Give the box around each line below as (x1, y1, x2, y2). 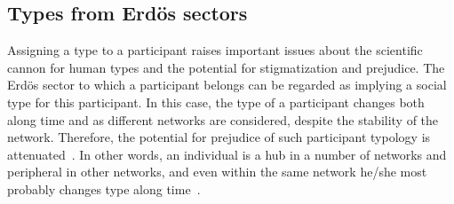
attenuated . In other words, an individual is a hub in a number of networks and (7, 145, 447, 163)
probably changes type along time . (7, 179, 201, 198)
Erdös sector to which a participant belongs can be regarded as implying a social (7, 75, 447, 94)
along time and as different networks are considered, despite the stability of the (7, 110, 439, 129)
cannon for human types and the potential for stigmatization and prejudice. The (7, 58, 445, 76)
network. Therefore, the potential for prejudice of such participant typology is (7, 128, 431, 146)
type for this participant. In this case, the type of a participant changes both (7, 92, 425, 111)
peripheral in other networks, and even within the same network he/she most (7, 162, 427, 181)
